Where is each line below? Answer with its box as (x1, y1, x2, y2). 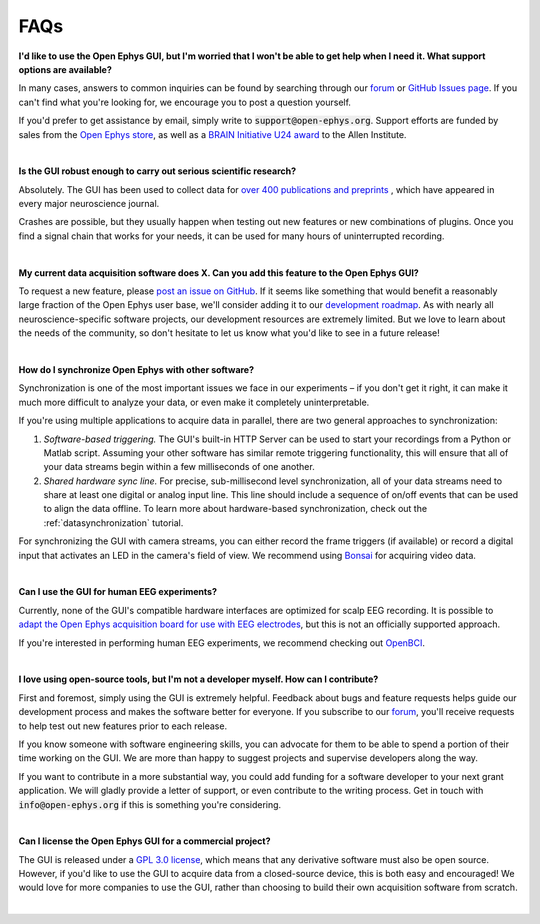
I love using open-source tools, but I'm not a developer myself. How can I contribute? (18, 673, 379, 685)
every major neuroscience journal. (18, 198, 160, 210)
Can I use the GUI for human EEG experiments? (18, 586, 218, 598)
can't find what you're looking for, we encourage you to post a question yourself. (18, 96, 352, 108)
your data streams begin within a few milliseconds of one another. (43, 461, 315, 473)
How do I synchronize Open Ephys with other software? (18, 363, 255, 375)
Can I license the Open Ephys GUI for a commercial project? (18, 835, 271, 847)
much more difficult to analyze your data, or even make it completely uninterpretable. (18, 396, 370, 408)
